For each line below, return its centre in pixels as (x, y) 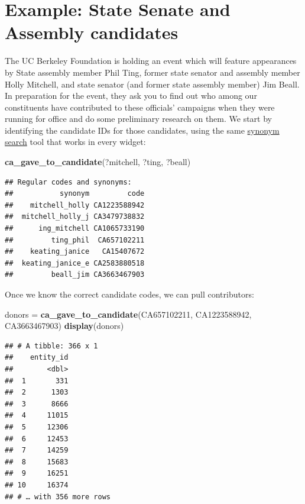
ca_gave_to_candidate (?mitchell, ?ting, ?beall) (98, 162)
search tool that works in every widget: (75, 142)
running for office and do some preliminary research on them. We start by (139, 119)
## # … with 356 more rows (58, 497)
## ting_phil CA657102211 (75, 240)
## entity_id (37, 358)
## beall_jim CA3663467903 (75, 275)
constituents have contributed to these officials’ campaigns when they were (140, 107)
